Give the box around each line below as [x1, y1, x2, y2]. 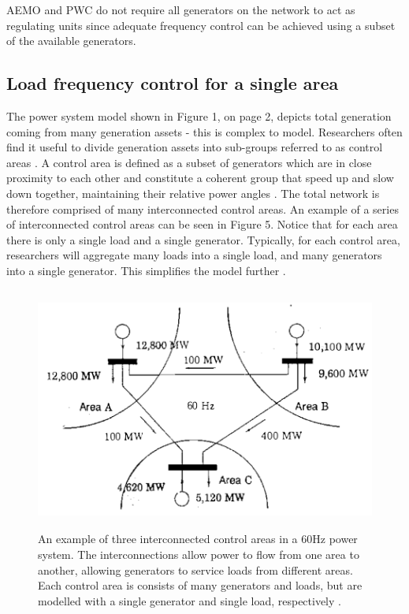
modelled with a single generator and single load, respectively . [38, 592, 341, 608]
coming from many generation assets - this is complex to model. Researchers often [6, 123, 403, 140]
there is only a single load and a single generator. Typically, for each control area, [6, 231, 400, 247]
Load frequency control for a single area [6, 71, 339, 95]
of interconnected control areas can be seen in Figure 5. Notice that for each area [6, 216, 398, 233]
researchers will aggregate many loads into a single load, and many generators [6, 247, 382, 263]
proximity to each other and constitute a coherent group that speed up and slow [6, 169, 394, 186]
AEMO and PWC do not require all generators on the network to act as [6, 2, 355, 17]
